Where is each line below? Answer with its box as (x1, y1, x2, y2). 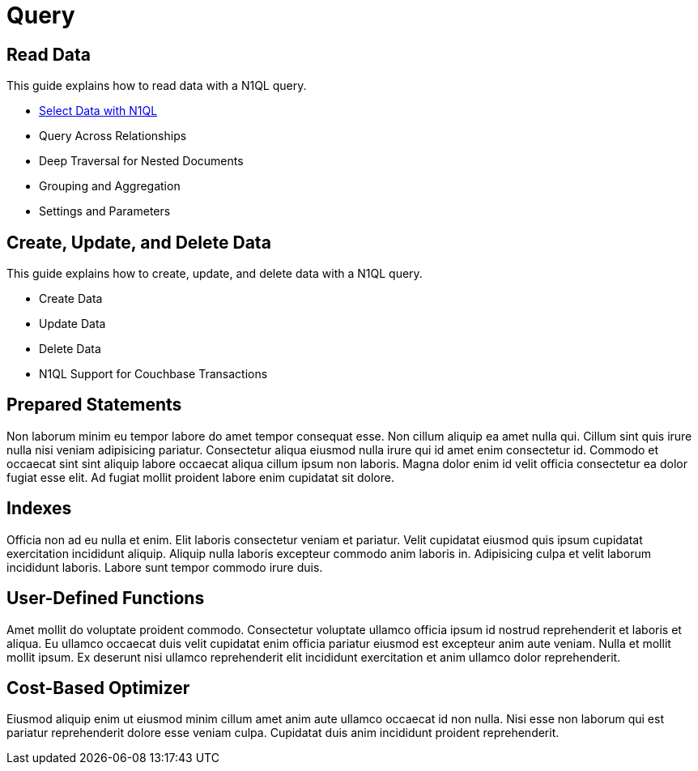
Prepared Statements (6, 394, 182, 415)
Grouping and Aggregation (39, 179, 181, 194)
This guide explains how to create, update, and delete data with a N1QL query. (6, 266, 423, 281)
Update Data (39, 317, 106, 331)
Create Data (39, 292, 103, 306)
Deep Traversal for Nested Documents (39, 154, 244, 168)
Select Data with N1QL (39, 104, 158, 118)
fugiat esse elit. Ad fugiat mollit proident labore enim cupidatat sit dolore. (6, 470, 394, 484)
